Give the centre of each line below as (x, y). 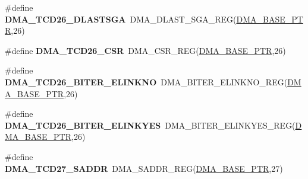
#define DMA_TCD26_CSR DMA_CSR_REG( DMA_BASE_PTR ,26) (145, 50)
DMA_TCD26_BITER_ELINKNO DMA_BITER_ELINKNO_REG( (146, 81)
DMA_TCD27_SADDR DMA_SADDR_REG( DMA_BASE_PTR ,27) (144, 168)
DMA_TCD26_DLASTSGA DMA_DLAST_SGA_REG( (121, 19)
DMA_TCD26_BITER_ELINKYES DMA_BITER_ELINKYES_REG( (150, 125)
